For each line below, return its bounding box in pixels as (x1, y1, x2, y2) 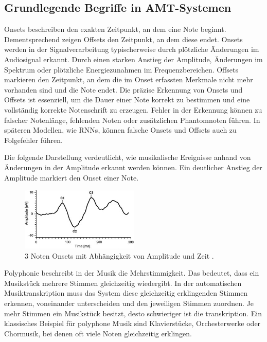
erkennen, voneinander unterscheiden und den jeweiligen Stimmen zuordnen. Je (4, 297, 254, 308)
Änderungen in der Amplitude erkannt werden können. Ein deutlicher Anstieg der (4, 161, 262, 172)
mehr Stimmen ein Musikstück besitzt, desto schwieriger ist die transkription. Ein (4, 308, 262, 318)
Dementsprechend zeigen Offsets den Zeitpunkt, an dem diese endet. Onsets (4, 33, 243, 44)
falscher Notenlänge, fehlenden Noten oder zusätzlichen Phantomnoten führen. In (4, 114, 260, 125)
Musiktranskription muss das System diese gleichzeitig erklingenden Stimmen (4, 287, 248, 298)
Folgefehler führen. (4, 134, 63, 145)
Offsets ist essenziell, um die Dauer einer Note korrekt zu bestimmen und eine (4, 94, 250, 105)
